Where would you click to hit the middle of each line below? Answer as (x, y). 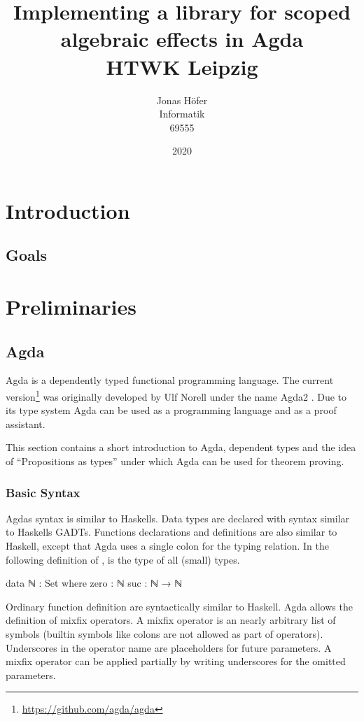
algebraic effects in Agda (182, 39)
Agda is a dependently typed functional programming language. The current (170, 380)
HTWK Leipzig (182, 66)
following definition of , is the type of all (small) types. (123, 559)
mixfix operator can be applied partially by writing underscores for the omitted (176, 661)
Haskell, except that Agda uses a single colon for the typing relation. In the (167, 546)
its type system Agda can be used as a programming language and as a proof (171, 410)
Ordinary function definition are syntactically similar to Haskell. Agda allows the (179, 606)
